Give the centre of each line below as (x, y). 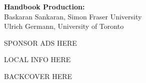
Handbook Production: (44, 6)
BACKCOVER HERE (38, 76)
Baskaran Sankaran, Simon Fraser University (73, 16)
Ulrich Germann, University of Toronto (64, 26)
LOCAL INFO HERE (37, 59)
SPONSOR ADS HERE (40, 42)
